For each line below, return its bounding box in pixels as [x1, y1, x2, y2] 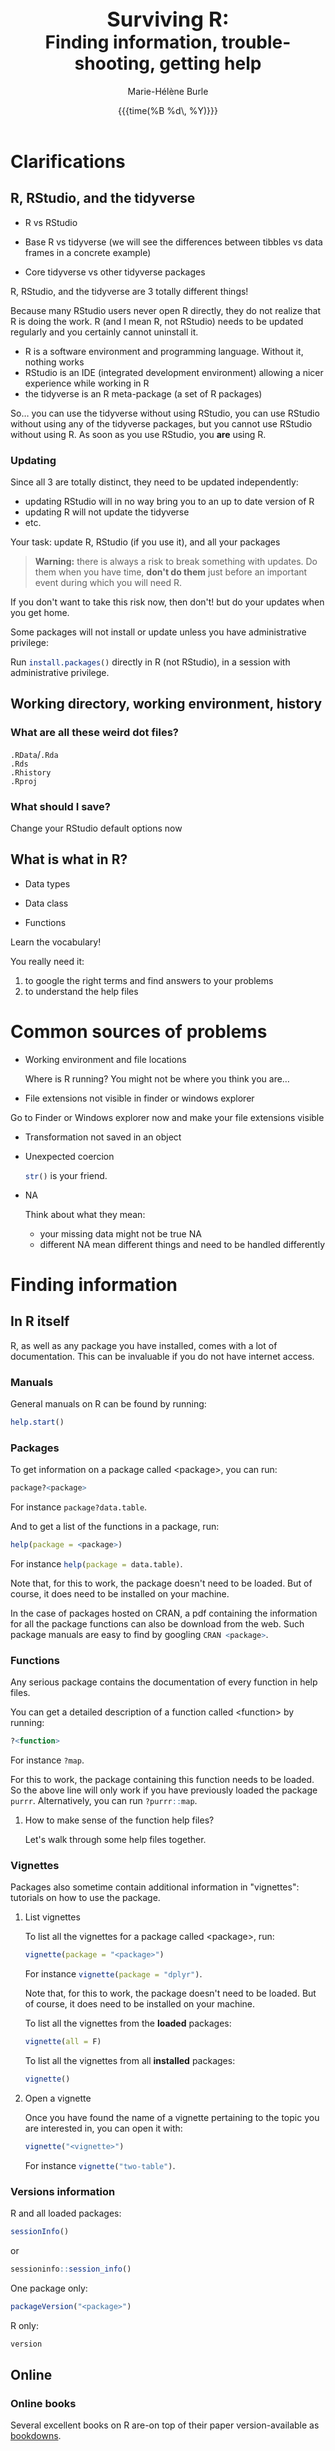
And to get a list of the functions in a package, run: [10, 1521, 220, 1533]
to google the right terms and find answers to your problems [24, 974, 274, 986]
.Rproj [10, 776, 38, 786]
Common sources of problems [10, 1021, 268, 1043]
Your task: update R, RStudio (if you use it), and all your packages [10, 536, 281, 548]
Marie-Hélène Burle [127, 85, 209, 97]
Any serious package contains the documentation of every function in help [10, 1676, 318, 1688]
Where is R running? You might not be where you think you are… [24, 1072, 290, 1085]
